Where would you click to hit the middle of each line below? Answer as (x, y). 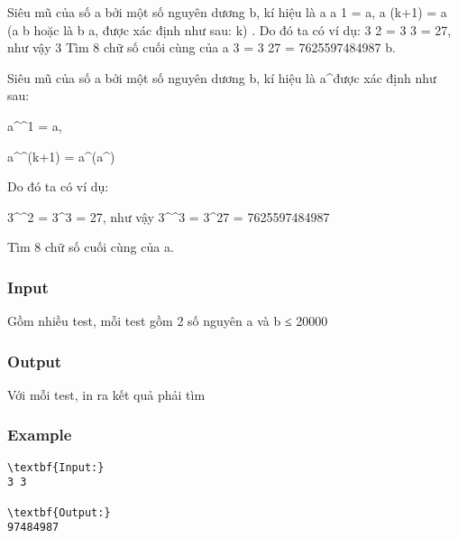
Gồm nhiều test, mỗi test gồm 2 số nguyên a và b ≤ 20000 (168, 321)
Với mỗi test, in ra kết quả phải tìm (106, 394)
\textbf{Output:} (59, 512)
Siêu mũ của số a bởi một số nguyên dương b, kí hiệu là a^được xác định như (222, 77)
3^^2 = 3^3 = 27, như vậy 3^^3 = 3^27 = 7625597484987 (169, 216)
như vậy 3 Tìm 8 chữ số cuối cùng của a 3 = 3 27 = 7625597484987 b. (202, 47)
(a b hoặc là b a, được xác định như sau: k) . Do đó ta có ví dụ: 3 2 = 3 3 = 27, (229, 29)
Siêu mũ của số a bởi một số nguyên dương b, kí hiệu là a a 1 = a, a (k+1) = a (227, 12)
